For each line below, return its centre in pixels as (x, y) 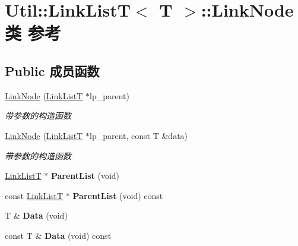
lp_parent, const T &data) (139, 135)
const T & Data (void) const (58, 235)
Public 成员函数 (52, 70)
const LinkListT (34, 195)
